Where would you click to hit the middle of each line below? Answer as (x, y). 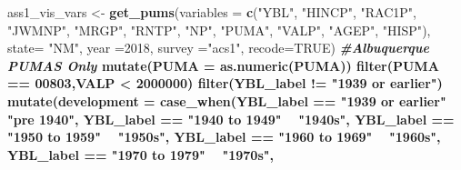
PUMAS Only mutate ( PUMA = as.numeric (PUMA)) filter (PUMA (223, 65)
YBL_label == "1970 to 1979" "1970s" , (140, 154)
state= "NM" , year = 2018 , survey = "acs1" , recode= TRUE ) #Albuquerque (218, 48)
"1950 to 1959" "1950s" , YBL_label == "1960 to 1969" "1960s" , (224, 137)
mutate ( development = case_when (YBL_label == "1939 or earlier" (227, 100)
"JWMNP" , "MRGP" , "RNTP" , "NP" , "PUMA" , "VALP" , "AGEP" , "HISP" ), (219, 30)
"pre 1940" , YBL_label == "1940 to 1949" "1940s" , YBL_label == (231, 119)
